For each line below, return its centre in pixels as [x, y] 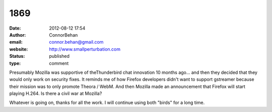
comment [59, 63]
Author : [18, 35]
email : [16, 42]
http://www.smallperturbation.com [85, 49]
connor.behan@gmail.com [76, 42]
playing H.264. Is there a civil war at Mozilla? [56, 93]
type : [15, 63]
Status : [17, 56]
